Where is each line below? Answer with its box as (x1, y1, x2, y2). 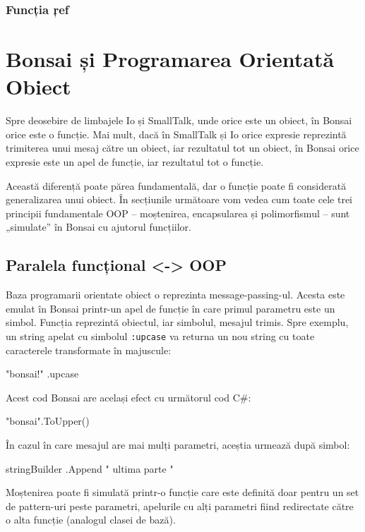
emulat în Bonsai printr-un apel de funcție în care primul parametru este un (6, 301, 335, 315)
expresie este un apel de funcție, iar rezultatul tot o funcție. (6, 154, 264, 169)
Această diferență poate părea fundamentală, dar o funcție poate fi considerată (6, 178, 347, 193)
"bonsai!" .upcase (6, 366, 79, 381)
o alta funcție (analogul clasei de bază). (6, 512, 176, 527)
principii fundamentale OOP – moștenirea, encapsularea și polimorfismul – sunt (6, 205, 350, 220)
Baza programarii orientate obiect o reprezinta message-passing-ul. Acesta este (6, 287, 345, 302)
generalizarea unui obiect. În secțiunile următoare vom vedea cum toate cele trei (6, 192, 352, 207)
